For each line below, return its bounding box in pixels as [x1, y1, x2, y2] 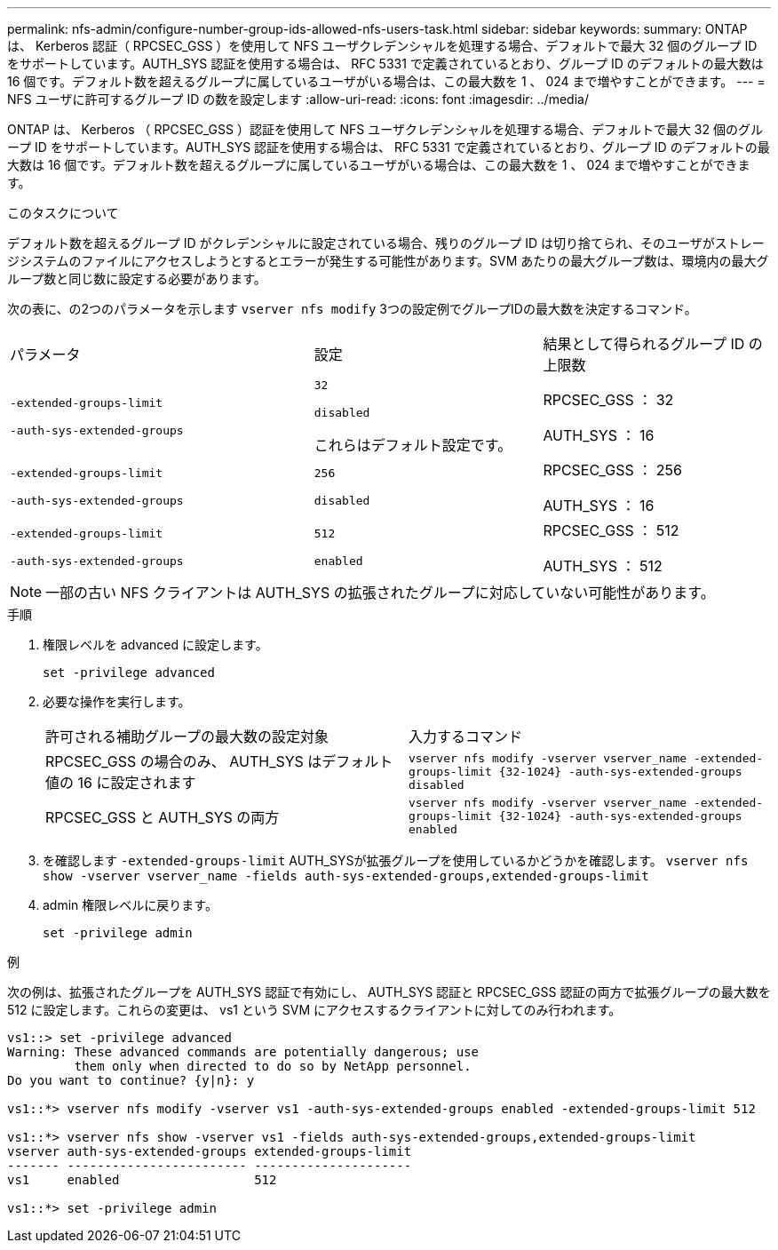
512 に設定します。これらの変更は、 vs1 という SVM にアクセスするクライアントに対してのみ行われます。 [7, 1002, 622, 1017]
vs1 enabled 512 [7, 1173, 277, 1187]
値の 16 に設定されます [45, 774, 196, 792]
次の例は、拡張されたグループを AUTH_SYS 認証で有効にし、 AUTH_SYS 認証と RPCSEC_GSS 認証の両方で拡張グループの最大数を [7, 984, 771, 999]
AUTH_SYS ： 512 [543, 557, 663, 575]
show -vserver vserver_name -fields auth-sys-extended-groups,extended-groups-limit [43, 869, 649, 883]
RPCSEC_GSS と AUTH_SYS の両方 [45, 808, 280, 826]
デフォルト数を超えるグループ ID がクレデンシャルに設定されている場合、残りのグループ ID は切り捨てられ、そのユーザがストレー [7, 235, 765, 251]
